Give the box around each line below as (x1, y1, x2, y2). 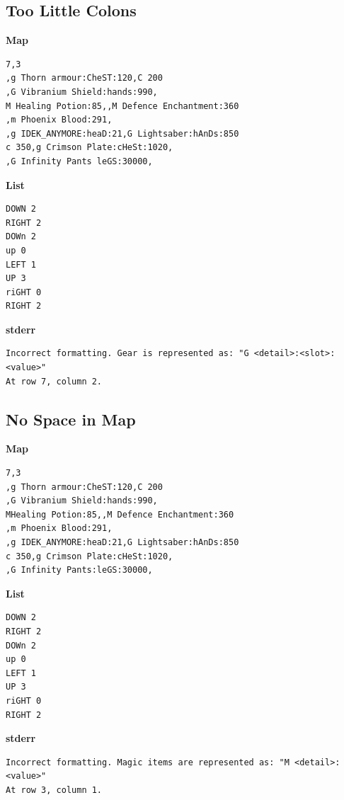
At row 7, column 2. (6, 376, 103, 387)
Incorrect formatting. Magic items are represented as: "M (6, 757, 289, 767)
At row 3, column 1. (6, 784, 103, 795)
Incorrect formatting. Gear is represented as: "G (6, 348, 249, 359)
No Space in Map (6, 408, 136, 430)
